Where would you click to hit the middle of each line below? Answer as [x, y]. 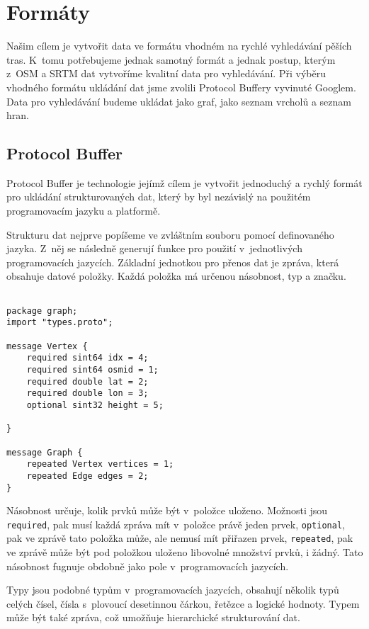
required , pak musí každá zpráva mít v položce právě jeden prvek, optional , [176, 524]
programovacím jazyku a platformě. [84, 211]
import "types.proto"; [60, 323]
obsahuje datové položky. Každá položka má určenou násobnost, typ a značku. [176, 276]
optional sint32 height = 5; [95, 405]
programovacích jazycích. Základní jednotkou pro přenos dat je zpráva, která [173, 262]
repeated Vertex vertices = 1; [100, 464]
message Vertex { [47, 346]
